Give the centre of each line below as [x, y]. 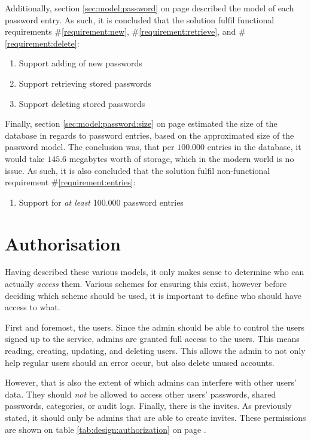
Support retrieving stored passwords [85, 83]
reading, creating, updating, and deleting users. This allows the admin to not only [155, 350]
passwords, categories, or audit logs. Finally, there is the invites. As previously [148, 406]
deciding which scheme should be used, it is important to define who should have [153, 295]
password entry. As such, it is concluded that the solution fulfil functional [140, 19]
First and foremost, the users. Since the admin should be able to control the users [155, 327]
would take [25, 158]
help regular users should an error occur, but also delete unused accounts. [140, 362]
